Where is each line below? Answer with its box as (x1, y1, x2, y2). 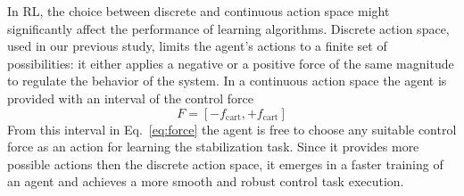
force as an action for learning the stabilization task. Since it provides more (7, 137, 419, 156)
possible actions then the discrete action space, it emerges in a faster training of (7, 154, 443, 173)
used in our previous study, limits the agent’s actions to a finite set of (7, 37, 387, 55)
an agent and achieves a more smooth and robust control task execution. (7, 172, 404, 191)
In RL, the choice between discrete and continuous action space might (7, 2, 390, 20)
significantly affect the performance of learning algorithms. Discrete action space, (7, 19, 450, 37)
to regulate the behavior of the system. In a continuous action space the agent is (7, 71, 447, 90)
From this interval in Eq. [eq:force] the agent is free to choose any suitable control (7, 119, 457, 138)
